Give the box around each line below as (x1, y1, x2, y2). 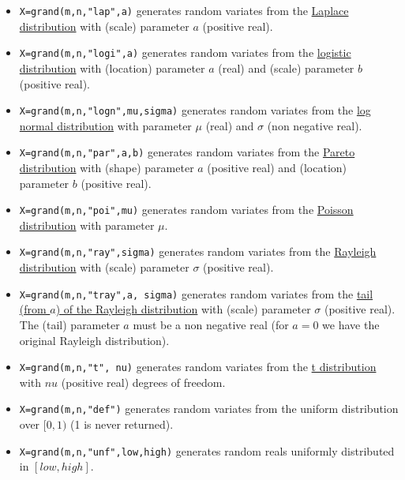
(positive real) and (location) (207, 159, 347, 175)
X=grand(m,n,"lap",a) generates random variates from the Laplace (19, 2, 349, 18)
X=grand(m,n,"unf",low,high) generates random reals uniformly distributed (19, 442, 395, 459)
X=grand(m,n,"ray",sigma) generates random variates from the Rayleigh (19, 243, 377, 260)
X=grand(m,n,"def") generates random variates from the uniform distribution (19, 400, 399, 417)
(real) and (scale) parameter (218, 59, 354, 76)
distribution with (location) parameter (19, 59, 205, 76)
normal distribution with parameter (19, 117, 192, 133)
